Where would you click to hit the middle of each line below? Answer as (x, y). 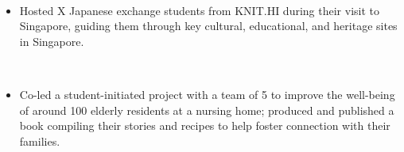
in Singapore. (52, 41)
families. (40, 141)
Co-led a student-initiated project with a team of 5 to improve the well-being (207, 94)
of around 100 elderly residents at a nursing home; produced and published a (207, 110)
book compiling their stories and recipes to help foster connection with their (205, 125)
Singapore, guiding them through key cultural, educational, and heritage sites (208, 26)
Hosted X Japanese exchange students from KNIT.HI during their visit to (199, 10)
